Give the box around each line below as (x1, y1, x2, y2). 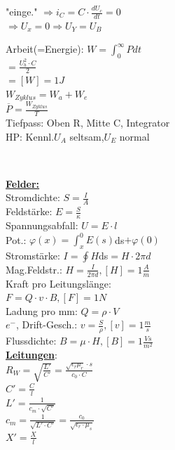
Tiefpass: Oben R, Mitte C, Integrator (6, 115, 170, 129)
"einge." (6, 4, 38, 18)
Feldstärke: (6, 204, 52, 219)
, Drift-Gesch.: (15, 317, 78, 332)
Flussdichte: (6, 333, 57, 348)
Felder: (6, 176, 40, 191)
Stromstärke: (6, 247, 60, 262)
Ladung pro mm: (6, 303, 78, 318)
